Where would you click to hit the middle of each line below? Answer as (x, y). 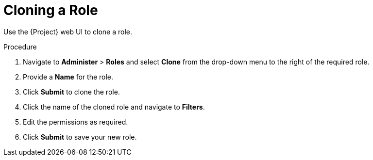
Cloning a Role (51, 10)
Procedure (20, 47)
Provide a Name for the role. (68, 77)
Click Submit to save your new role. (80, 137)
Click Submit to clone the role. (71, 92)
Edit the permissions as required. (76, 122)
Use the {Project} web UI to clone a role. (68, 32)
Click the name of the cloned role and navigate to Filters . (114, 107)
